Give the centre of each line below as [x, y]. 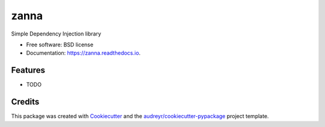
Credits [25, 102]
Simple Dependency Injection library [56, 34]
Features [28, 70]
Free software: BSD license [60, 45]
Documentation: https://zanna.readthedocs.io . [83, 53]
